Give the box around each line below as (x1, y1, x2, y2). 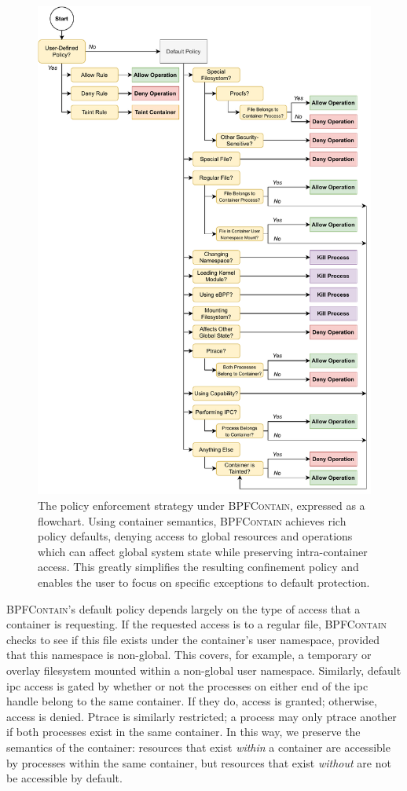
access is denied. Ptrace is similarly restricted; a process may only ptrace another (6, 708, 397, 724)
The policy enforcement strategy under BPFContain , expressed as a (38, 497, 365, 513)
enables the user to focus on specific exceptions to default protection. (38, 573, 370, 590)
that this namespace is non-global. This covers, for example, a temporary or (6, 646, 372, 663)
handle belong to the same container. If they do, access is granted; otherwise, (6, 693, 377, 709)
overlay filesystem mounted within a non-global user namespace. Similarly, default (6, 661, 401, 678)
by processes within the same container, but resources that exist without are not (6, 754, 391, 771)
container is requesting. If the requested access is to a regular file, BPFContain (6, 616, 387, 632)
